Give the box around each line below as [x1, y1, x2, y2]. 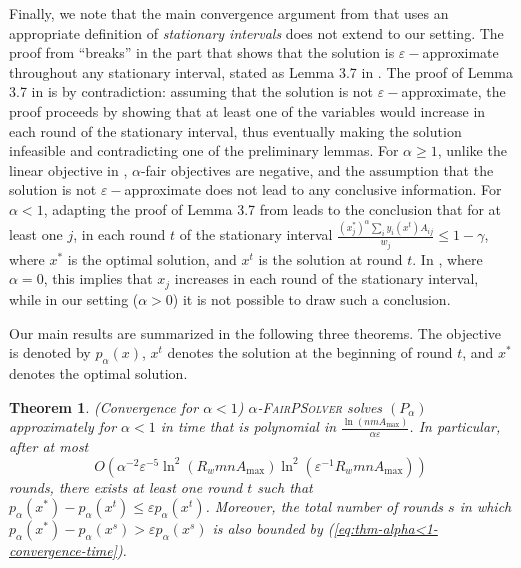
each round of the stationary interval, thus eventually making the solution [9, 120, 462, 141]
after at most [9, 436, 89, 457]
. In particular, [409, 416, 501, 437]
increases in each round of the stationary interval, [174, 268, 479, 289]
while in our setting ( [9, 288, 139, 309]
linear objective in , [9, 159, 128, 180]
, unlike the [437, 140, 507, 161]
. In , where [412, 248, 483, 269]
